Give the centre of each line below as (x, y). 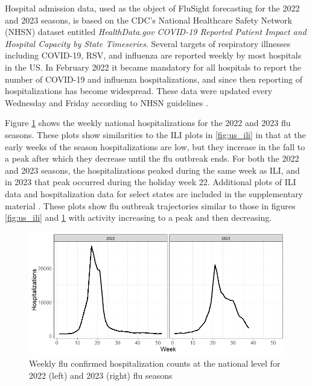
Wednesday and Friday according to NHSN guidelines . (107, 102)
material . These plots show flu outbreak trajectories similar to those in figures (150, 205)
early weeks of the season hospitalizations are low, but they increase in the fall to (155, 146)
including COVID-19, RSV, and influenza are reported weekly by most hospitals (153, 55)
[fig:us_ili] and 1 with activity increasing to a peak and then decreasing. (138, 217)
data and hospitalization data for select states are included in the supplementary (154, 193)
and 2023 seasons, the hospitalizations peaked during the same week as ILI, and (152, 170)
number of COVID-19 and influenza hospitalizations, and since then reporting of (154, 79)
